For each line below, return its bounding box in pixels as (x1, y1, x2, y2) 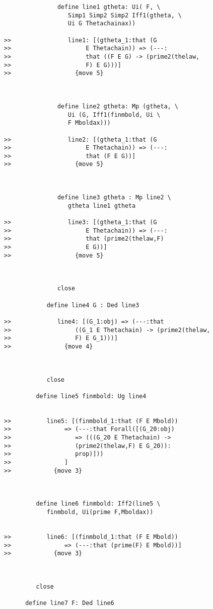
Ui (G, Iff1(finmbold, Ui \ (68, 111, 160, 118)
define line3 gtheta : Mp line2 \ (57, 194, 171, 201)
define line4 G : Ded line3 (46, 301, 140, 309)
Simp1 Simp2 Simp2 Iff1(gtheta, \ (68, 11, 182, 19)
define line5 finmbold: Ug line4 (36, 392, 146, 400)
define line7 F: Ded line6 (25, 600, 114, 607)
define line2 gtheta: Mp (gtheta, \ (57, 102, 178, 110)
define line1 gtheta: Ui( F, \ (57, 3, 160, 10)
